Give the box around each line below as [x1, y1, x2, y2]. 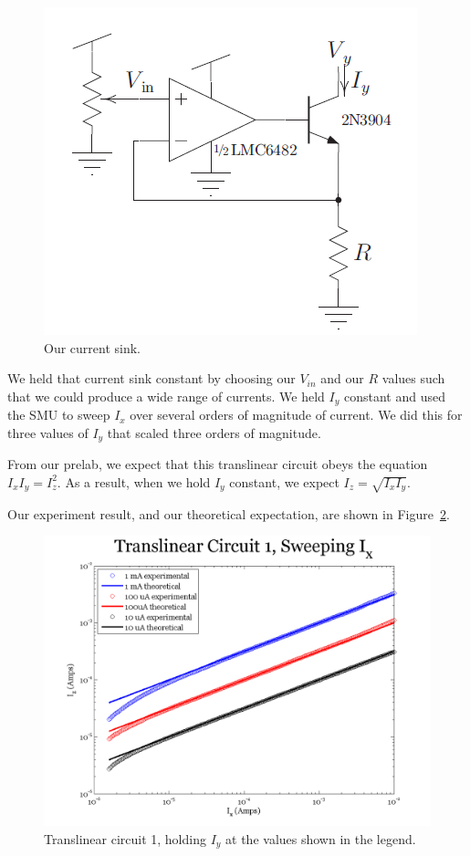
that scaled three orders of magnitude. [107, 423, 321, 442]
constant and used [343, 386, 445, 405]
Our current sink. [44, 338, 141, 357]
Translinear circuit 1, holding [44, 829, 206, 848]
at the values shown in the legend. [225, 829, 416, 848]
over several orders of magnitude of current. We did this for [130, 405, 463, 424]
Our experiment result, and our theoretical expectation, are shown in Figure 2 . [7, 504, 450, 523]
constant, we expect [229, 472, 339, 491]
